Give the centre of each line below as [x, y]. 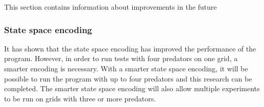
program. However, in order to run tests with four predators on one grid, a [121, 58]
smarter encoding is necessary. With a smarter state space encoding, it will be [126, 68]
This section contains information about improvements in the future [111, 7]
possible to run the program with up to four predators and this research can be [128, 78]
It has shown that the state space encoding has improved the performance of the [130, 48]
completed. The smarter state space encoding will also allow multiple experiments [132, 88]
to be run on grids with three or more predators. [80, 98]
